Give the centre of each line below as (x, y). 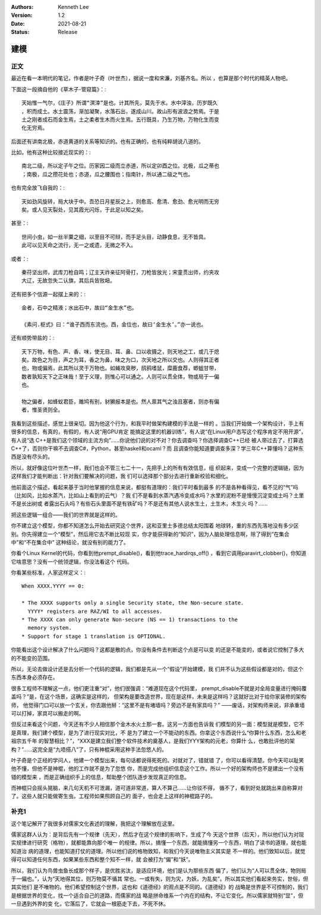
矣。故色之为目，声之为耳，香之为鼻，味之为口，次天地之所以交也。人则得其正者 (120, 360)
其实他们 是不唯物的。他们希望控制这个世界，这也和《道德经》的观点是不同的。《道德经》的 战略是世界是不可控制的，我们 (160, 887)
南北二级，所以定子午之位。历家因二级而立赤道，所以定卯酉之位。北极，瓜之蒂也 (120, 166)
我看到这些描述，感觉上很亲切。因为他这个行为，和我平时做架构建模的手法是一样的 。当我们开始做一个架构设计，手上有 (158, 423)
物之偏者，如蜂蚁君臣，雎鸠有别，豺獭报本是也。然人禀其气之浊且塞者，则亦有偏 (120, 402)
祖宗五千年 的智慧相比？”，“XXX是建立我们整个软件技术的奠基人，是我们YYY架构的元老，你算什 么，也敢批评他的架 (153, 741)
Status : (20, 32)
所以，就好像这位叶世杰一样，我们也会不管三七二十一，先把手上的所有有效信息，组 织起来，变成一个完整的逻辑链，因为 (158, 467)
